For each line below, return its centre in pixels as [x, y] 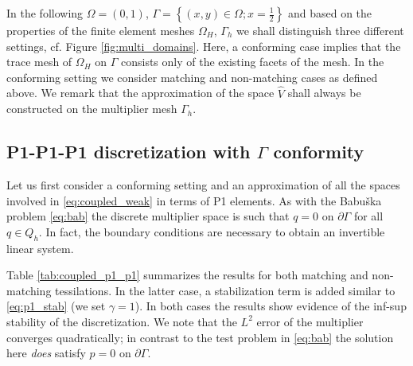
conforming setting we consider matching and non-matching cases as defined [192, 77]
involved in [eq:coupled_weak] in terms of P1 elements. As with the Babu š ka [194, 200]
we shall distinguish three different [320, 30]
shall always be [324, 93]
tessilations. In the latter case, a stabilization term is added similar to [225, 290]
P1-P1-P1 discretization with [129, 152]
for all [368, 216]
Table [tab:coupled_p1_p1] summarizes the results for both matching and [187, 275]
